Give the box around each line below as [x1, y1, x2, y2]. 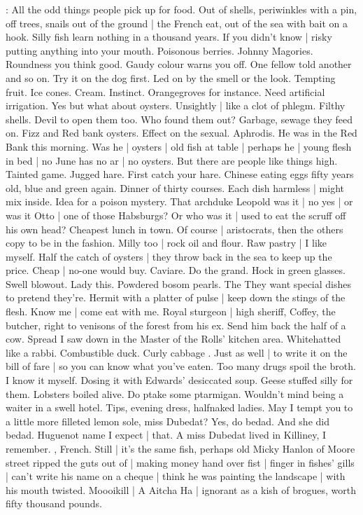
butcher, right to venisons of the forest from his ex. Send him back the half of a [6, 317, 346, 332]
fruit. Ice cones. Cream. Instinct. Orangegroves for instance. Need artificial [6, 84, 325, 99]
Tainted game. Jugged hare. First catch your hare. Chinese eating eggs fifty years [6, 167, 354, 181]
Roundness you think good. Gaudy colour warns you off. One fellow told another [6, 57, 352, 71]
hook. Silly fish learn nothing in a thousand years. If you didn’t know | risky [6, 29, 332, 44]
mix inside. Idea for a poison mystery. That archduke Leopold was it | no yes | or [6, 194, 353, 209]
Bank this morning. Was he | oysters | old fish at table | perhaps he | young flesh [6, 139, 352, 153]
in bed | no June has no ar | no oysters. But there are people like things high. [6, 153, 338, 167]
